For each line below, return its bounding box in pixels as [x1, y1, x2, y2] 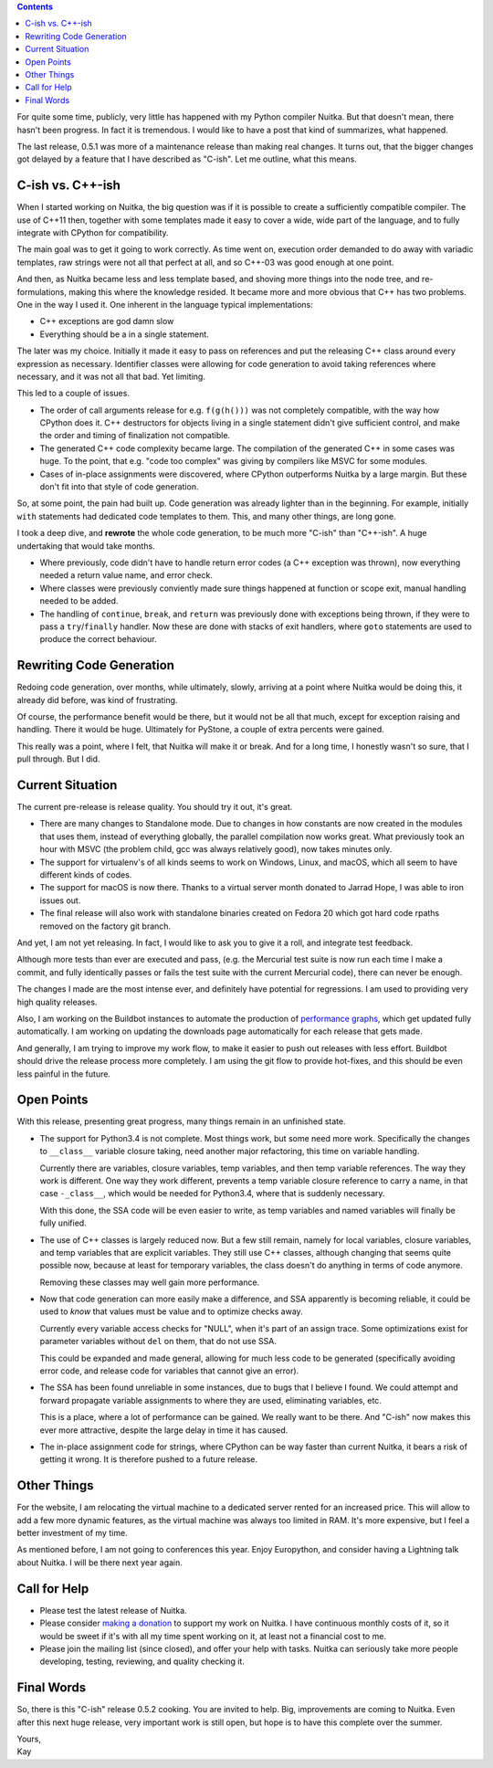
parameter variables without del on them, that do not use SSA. [39, 1336, 278, 1347]
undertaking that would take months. [16, 540, 155, 552]
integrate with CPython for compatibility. [16, 226, 169, 237]
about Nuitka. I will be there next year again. [16, 1557, 183, 1568]
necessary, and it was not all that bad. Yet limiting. [16, 371, 205, 382]
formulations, [16, 286, 68, 297]
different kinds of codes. [39, 869, 132, 880]
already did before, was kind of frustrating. [16, 694, 178, 705]
